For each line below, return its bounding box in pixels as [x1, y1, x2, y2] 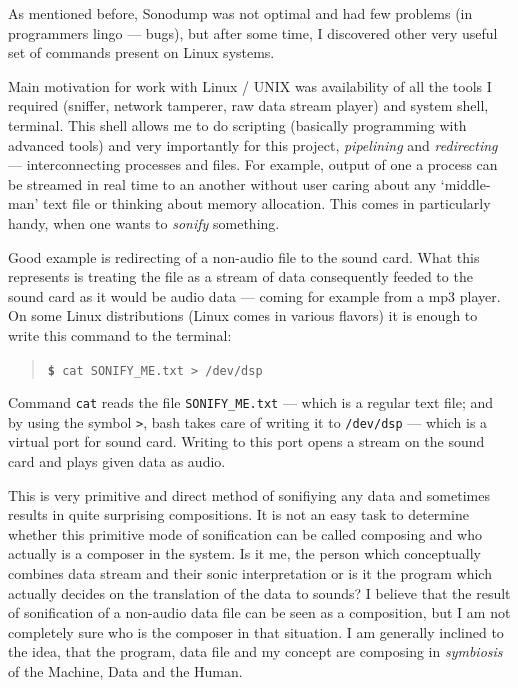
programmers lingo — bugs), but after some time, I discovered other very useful [8, 22, 498, 43]
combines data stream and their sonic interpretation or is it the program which [8, 563, 492, 584]
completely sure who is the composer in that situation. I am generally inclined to [8, 621, 504, 642]
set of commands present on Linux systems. [8, 42, 275, 63]
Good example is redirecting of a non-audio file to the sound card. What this [8, 246, 480, 267]
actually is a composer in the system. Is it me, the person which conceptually [8, 543, 481, 564]
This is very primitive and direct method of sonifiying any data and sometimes [8, 484, 490, 505]
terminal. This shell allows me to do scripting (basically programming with [8, 114, 467, 135]
